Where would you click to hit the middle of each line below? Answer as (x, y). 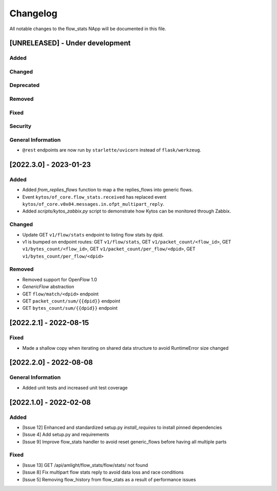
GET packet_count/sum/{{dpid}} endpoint (71, 301)
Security (21, 126)
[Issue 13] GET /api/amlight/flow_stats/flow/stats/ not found (85, 465)
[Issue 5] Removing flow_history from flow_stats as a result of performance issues (109, 479)
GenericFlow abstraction (48, 287)
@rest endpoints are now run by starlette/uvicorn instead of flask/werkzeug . (112, 150)
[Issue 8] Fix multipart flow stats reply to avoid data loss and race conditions (103, 472)
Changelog (33, 13)
